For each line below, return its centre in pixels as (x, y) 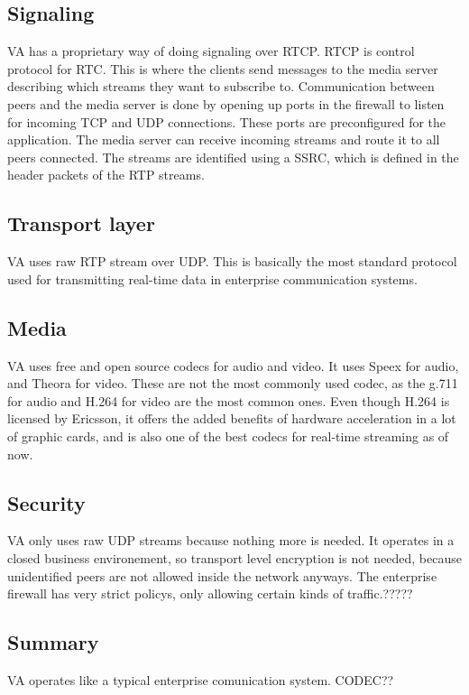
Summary (53, 642)
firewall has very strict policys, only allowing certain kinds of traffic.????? (210, 593)
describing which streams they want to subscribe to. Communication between (221, 86)
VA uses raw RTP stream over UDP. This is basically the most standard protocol (232, 261)
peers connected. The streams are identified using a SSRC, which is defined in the (233, 157)
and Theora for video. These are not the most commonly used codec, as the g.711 (233, 383)
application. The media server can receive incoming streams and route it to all (224, 139)
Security (46, 502)
